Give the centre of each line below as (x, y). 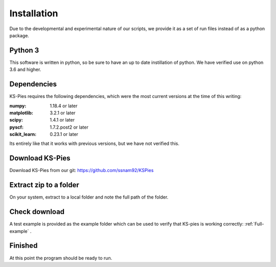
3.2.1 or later (63, 113)
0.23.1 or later (64, 134)
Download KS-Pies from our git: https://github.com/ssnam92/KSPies (82, 171)
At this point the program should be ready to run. (61, 258)
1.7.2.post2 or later (69, 127)
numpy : (18, 106)
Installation (34, 13)
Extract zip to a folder (44, 185)
